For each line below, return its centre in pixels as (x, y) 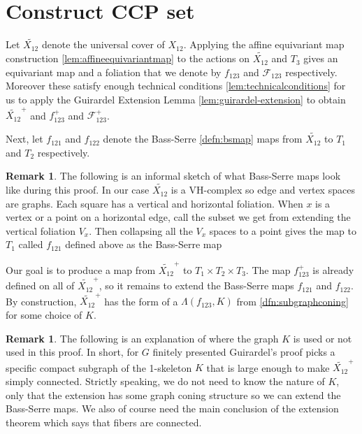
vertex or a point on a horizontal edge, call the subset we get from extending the (178, 217)
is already (333, 269)
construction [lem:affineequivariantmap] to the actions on (128, 58)
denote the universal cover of (103, 44)
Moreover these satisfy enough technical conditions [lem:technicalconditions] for (176, 86)
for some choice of (44, 314)
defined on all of (40, 285)
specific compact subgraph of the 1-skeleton (99, 367)
